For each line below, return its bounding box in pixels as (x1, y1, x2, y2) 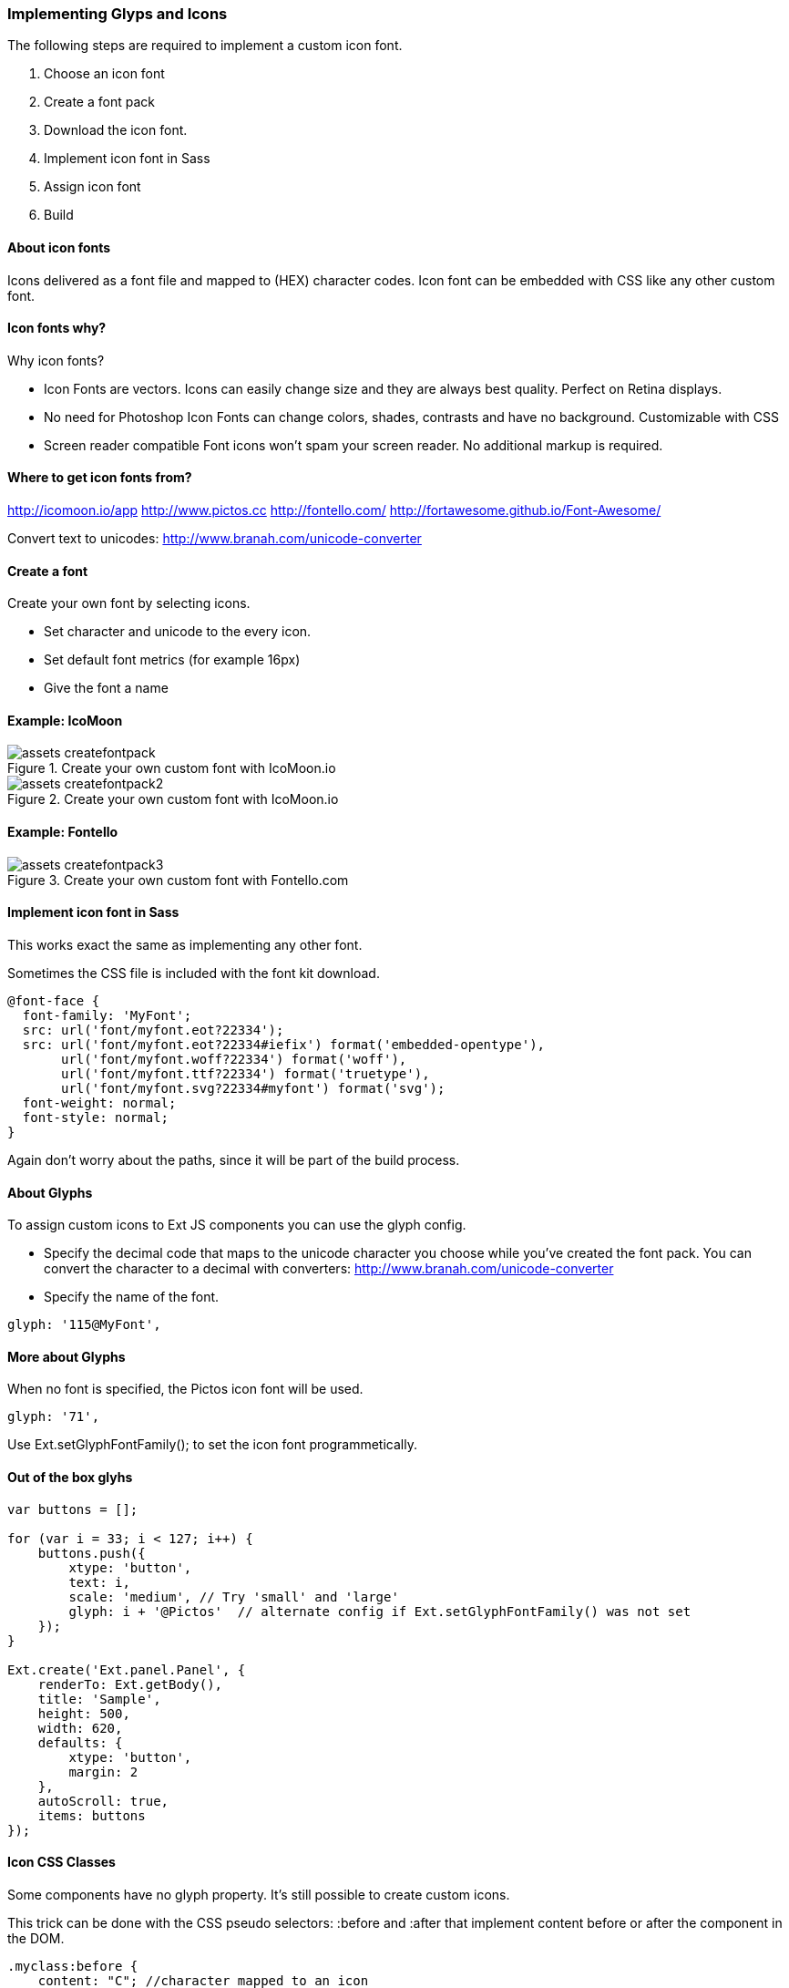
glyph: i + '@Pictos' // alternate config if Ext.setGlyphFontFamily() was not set (68, 1603, 692, 1619)
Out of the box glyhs (7, 1468, 133, 1485)
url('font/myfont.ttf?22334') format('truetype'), (61, 1066, 430, 1081)
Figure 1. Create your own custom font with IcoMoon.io (7, 760, 336, 777)
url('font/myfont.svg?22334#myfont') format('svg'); (61, 1080, 446, 1096)
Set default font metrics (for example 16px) (44, 652, 301, 668)
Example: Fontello (7, 824, 118, 840)
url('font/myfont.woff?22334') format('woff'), (61, 1051, 407, 1066)
